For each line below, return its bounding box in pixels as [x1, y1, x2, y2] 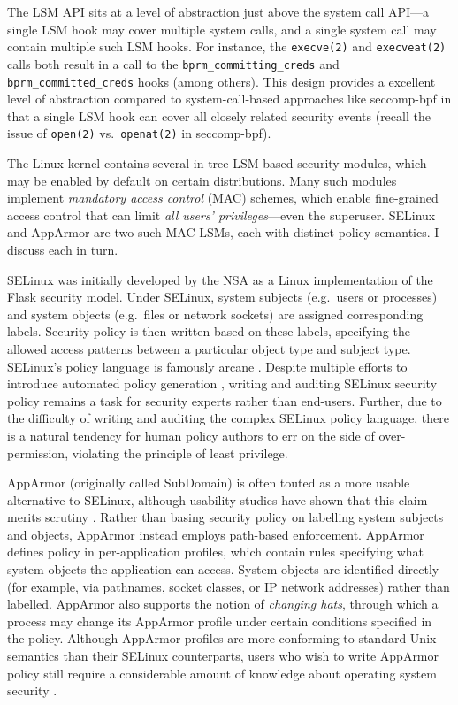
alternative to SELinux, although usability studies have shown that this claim [7, 490, 428, 509]
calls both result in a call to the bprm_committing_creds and [7, 54, 340, 73]
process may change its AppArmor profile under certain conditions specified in [7, 611, 432, 630]
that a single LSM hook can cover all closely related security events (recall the [7, 106, 431, 125]
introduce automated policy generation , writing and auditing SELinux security [7, 374, 438, 393]
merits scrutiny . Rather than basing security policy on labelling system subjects [7, 508, 444, 526]
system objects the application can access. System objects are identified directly [7, 560, 439, 579]
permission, [7, 443, 69, 462]
